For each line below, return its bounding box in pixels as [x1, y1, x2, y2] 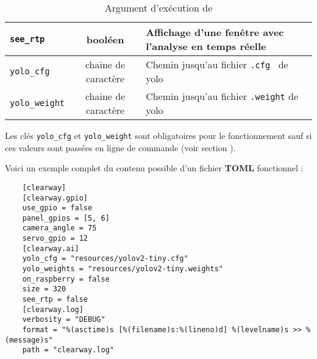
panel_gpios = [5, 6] [22, 213, 110, 222]
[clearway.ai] [22, 244, 79, 253]
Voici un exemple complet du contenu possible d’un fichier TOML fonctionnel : [5, 162, 304, 174]
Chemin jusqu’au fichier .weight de [146, 89, 299, 103]
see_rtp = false [22, 295, 88, 304]
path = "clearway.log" [22, 346, 114, 355]
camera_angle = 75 [22, 224, 97, 233]
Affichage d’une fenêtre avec [146, 25, 284, 39]
